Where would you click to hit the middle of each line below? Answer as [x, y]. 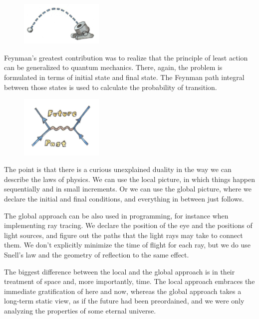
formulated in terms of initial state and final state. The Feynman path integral [124, 77]
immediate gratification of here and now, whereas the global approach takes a [123, 291]
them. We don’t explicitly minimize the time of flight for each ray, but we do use [128, 245]
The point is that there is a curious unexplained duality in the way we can [118, 169]
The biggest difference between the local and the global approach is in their [120, 271]
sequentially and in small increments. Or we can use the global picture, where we [128, 189]
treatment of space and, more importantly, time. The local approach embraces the [129, 281]
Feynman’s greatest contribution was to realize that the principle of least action [126, 57]
